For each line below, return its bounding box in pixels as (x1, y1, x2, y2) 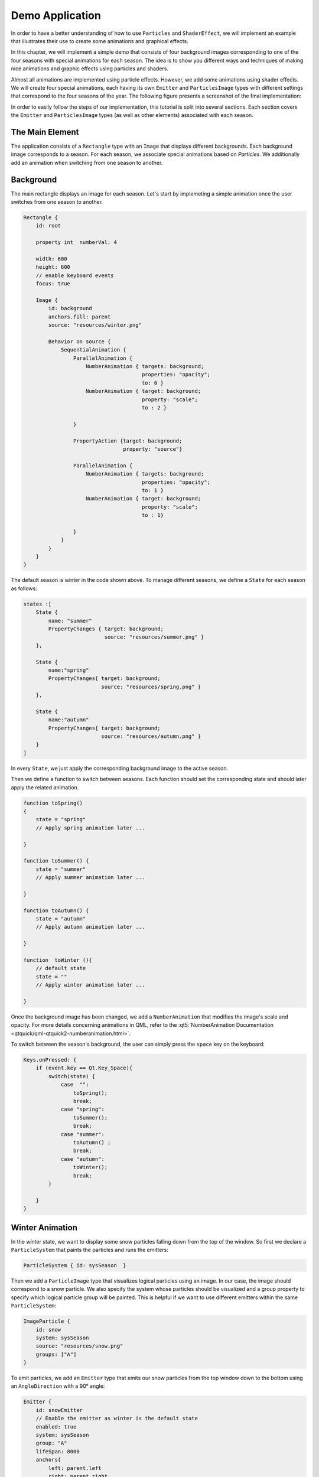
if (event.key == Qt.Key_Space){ (35, 1065, 133, 1072)
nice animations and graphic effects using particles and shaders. (11, 65, 168, 72)
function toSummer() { (23, 857, 89, 864)
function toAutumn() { (23, 907, 89, 914)
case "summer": (60, 1131, 105, 1137)
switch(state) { (48, 1073, 96, 1079)
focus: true (35, 281, 71, 287)
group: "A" (35, 1440, 67, 1447)
